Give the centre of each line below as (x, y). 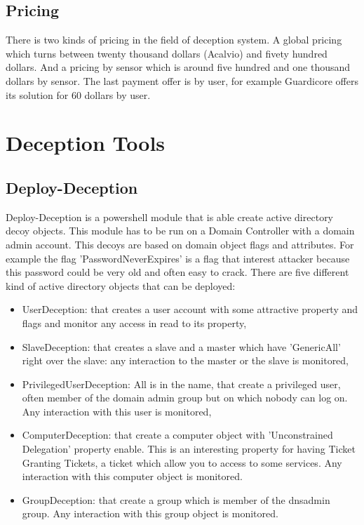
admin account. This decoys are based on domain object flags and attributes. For (180, 244)
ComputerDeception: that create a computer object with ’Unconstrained (177, 435)
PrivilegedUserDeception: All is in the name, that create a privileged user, (181, 384)
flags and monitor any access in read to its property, (134, 323)
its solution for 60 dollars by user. (78, 94)
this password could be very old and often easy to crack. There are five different (177, 272)
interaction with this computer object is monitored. (132, 476)
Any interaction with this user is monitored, (117, 411)
